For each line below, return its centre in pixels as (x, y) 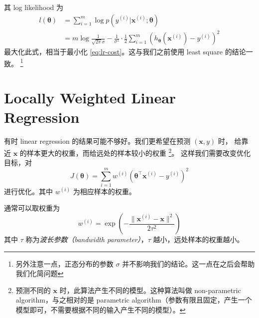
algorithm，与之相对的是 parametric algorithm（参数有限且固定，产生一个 (134, 300)
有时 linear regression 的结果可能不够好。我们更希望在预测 (97, 141)
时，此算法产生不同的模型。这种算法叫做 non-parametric (150, 290)
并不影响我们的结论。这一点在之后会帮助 (189, 263)
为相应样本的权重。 (104, 191)
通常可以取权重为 (32, 208)
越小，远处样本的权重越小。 (198, 239)
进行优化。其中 (28, 191)
